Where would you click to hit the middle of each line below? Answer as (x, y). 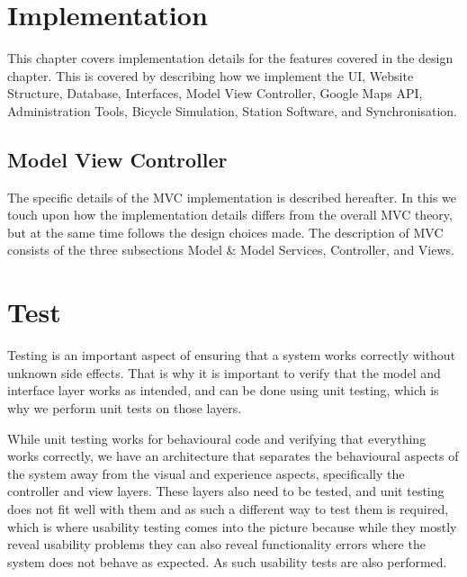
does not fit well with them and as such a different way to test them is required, (228, 508)
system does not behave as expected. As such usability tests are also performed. (227, 561)
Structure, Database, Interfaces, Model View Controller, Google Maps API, (215, 93)
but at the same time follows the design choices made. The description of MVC (225, 232)
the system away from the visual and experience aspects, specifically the (206, 473)
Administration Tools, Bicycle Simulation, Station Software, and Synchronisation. (232, 110)
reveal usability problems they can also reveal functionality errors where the (216, 544)
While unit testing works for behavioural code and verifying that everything (217, 438)
